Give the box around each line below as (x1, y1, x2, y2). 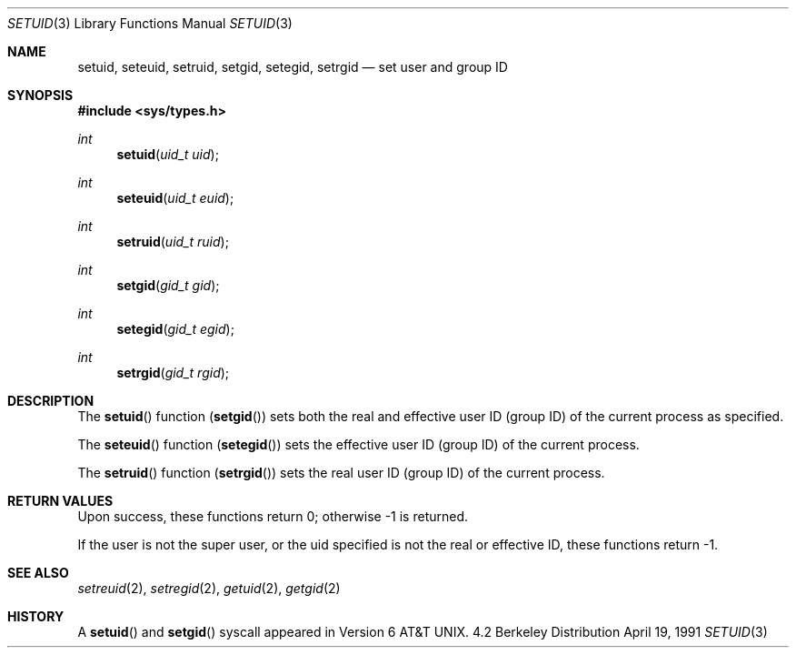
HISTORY (7, 609, 65, 624)
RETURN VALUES (7, 493, 114, 509)
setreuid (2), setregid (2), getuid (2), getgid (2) (77, 580, 341, 596)
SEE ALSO (7, 565, 69, 580)
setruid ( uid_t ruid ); (116, 234, 229, 249)
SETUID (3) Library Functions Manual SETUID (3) (7, 15, 293, 31)
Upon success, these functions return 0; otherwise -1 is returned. (77, 509, 469, 524)
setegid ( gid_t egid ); (116, 321, 234, 337)
